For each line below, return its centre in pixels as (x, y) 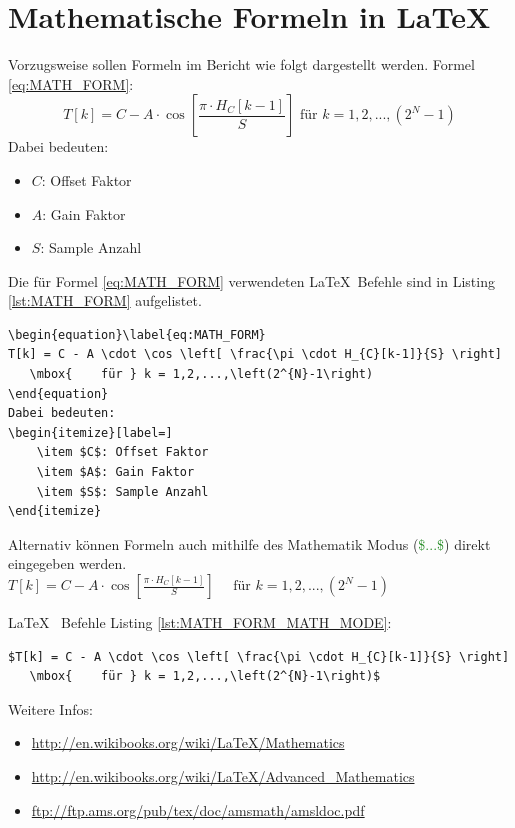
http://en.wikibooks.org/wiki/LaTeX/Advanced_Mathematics (223, 775)
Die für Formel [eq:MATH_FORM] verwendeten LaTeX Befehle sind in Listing (251, 280)
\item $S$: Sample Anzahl (122, 491)
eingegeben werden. (67, 563)
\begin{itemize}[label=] (90, 432)
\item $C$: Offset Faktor (122, 452)
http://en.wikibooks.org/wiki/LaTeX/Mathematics (188, 742)
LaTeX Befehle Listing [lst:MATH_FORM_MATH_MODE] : (200, 622)
